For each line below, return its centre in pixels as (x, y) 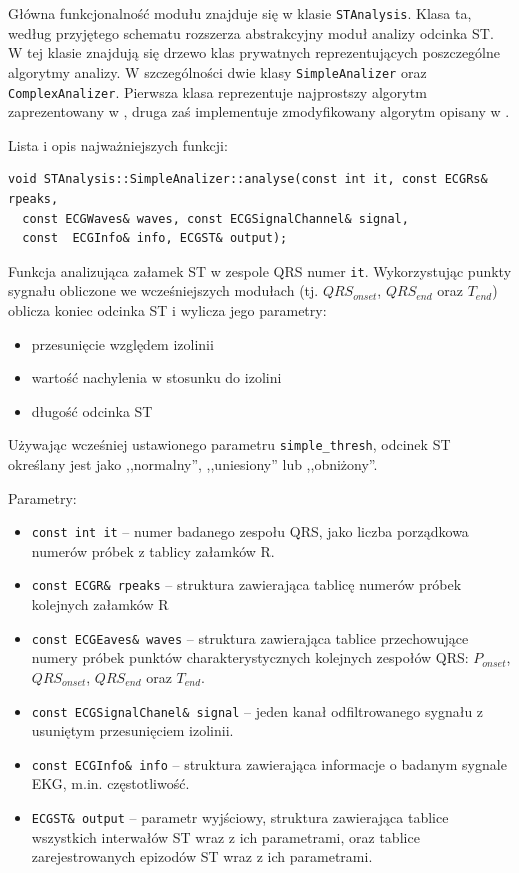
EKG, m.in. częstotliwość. (110, 783)
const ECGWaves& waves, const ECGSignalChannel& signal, (215, 218)
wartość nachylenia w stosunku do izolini (156, 377)
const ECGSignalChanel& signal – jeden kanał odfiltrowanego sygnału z (257, 710)
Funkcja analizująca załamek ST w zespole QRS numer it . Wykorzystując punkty (260, 270)
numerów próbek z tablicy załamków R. (153, 550)
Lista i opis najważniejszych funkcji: (118, 144)
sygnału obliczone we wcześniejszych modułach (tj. (163, 290)
